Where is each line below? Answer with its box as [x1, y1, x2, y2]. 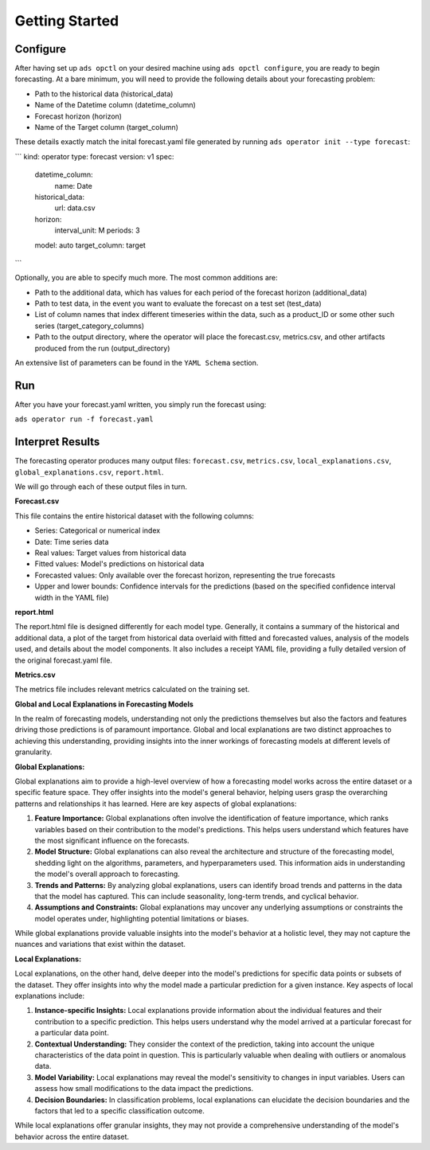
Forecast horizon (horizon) [34, 111, 123, 121]
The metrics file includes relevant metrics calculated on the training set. [14, 685, 250, 694]
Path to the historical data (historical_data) [34, 88, 174, 99]
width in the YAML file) [34, 593, 109, 602]
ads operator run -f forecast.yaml [14, 415, 154, 424]
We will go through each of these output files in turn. [14, 482, 187, 491]
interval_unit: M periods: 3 [54, 225, 140, 235]
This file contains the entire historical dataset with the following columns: [14, 510, 255, 521]
